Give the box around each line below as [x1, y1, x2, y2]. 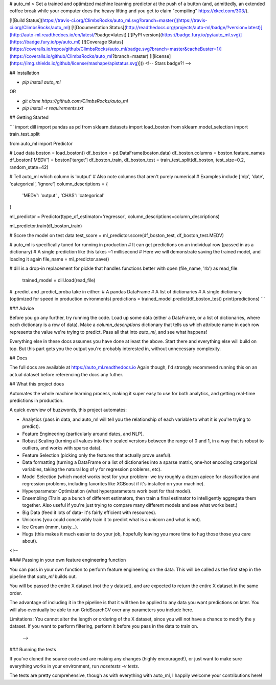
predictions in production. [9, 397, 64, 403]
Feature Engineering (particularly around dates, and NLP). [22, 431, 144, 437]
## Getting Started [9, 114, 49, 120]
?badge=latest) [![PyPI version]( [95, 31, 162, 38]
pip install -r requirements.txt [22, 105, 84, 111]
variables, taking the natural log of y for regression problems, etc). [22, 466, 162, 473]
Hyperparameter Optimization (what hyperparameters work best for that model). [22, 488, 192, 494]
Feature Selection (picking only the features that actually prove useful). [22, 452, 172, 458]
